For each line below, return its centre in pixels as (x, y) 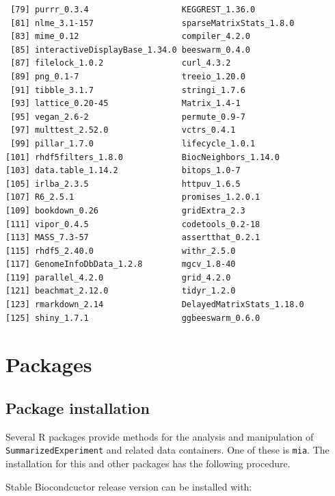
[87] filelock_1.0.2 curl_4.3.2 (121, 63)
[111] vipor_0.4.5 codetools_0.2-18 (133, 224)
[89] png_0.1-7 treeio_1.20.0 (128, 76)
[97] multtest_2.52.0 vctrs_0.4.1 (123, 130)
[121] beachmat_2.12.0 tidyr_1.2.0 (121, 291)
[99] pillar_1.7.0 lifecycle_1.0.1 (133, 143)
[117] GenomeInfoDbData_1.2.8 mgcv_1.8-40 (121, 264)
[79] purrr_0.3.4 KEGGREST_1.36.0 (133, 10)
